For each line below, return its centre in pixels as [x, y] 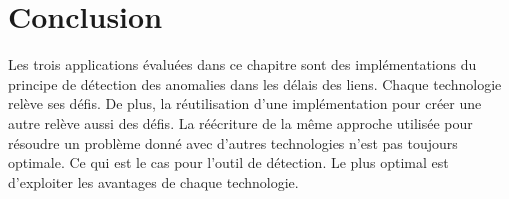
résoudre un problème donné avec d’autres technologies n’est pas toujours [233, 142]
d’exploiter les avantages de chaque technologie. [153, 181]
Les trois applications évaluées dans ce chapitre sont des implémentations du [242, 64]
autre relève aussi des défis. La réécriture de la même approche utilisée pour [240, 122]
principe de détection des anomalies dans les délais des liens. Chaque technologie [255, 83]
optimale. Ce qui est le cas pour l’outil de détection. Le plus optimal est [228, 162]
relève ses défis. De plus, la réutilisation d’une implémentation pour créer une [245, 103]
